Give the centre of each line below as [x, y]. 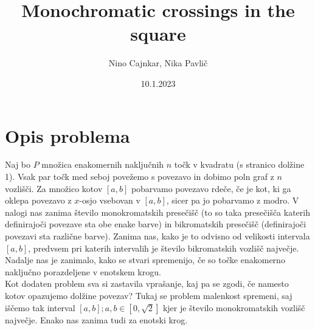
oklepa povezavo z [38, 200]
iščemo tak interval [40, 307]
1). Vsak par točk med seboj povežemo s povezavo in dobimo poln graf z [140, 177]
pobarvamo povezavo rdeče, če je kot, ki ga [211, 188]
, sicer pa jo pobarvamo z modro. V [233, 200]
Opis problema [67, 135]
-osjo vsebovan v [110, 200]
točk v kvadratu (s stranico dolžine [239, 164]
